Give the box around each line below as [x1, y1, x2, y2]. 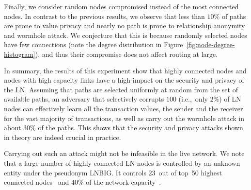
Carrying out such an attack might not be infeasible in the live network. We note [4, 148, 245, 158]
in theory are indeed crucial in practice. [4, 132, 121, 142]
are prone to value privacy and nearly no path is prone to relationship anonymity [4, 20, 245, 31]
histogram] [4, 49, 35, 59]
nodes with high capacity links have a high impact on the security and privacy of [4, 75, 244, 85]
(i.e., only [178, 94, 208, 104]
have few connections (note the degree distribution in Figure [4, 39, 183, 50]
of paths [221, 11, 246, 21]
